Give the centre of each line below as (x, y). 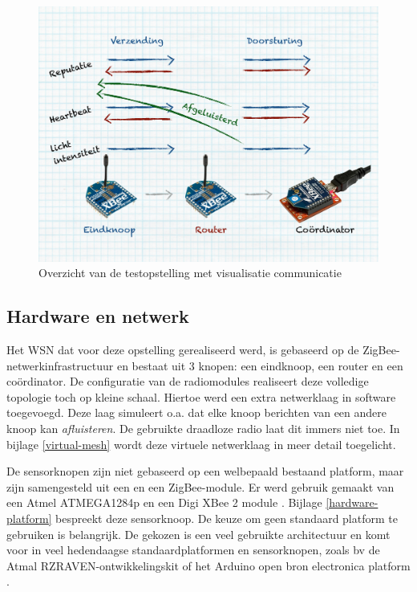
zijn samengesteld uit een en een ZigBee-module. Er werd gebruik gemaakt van (200, 486)
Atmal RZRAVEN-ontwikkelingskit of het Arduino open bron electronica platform (208, 565)
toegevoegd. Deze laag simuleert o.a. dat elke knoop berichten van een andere (197, 412)
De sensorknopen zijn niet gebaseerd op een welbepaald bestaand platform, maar (205, 471)
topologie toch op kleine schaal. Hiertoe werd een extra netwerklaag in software (201, 396)
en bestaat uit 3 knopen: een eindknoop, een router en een (260, 365)
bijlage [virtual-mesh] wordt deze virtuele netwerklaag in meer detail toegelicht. (201, 444)
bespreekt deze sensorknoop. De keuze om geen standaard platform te (227, 518)
